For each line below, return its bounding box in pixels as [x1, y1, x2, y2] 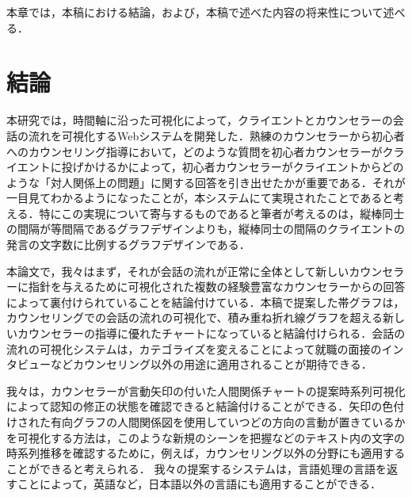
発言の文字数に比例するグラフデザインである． [6, 236, 250, 253]
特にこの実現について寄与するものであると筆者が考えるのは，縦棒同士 [39, 205, 405, 221]
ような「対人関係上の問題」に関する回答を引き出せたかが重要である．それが [6, 174, 406, 190]
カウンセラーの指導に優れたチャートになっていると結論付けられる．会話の [17, 325, 406, 342]
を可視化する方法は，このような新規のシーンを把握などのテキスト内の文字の [6, 429, 405, 445]
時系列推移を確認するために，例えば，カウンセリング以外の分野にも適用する [6, 445, 406, 461]
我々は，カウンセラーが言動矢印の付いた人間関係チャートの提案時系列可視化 [6, 382, 406, 399]
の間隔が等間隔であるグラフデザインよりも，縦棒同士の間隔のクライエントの [6, 220, 405, 237]
